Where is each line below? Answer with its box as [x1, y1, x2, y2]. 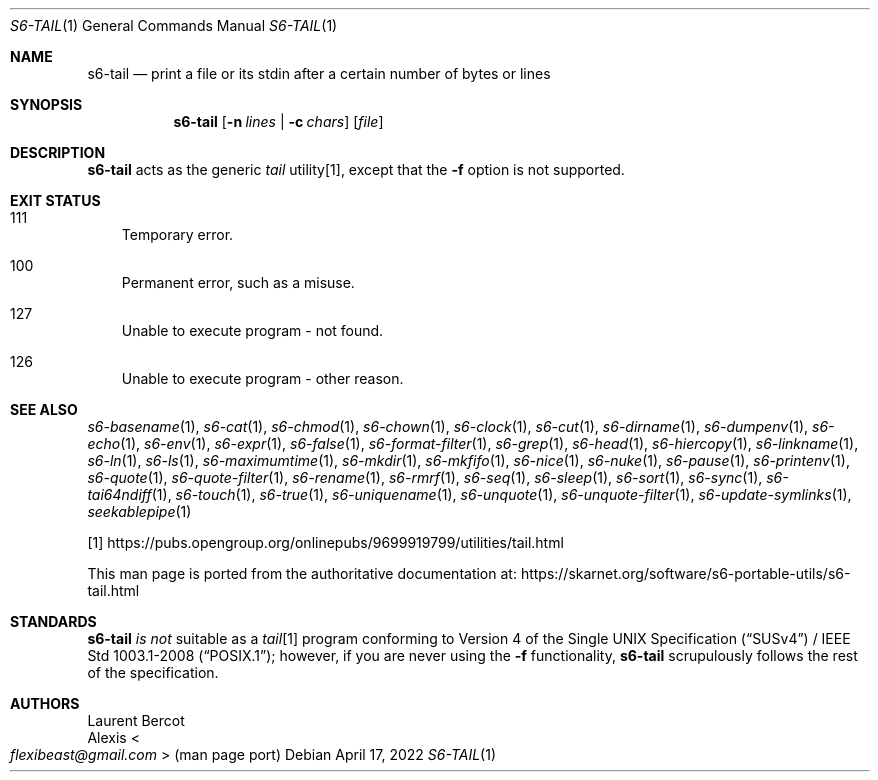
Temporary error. [121, 226, 234, 243]
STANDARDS [10, 613, 97, 630]
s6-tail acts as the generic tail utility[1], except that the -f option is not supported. [87, 161, 625, 178]
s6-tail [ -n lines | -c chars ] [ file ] [173, 113, 384, 130]
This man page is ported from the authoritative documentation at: [87, 565, 517, 582]
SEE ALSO [10, 401, 78, 418]
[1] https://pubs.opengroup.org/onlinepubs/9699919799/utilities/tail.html [87, 534, 564, 551]
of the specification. [87, 664, 219, 681]
